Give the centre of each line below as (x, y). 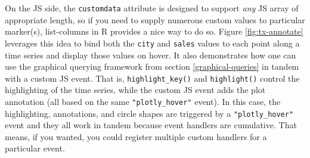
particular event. (35, 148)
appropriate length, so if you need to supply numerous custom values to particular (155, 19)
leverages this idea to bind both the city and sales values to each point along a (152, 43)
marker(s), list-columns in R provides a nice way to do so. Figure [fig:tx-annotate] (154, 31)
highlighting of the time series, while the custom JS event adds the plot (135, 90)
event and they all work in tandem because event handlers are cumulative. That (151, 125)
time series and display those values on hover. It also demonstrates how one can (151, 55)
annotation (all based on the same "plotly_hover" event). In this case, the (143, 101)
